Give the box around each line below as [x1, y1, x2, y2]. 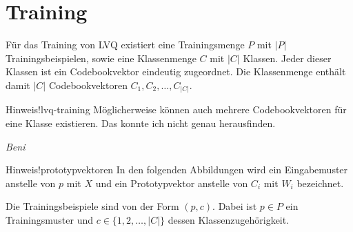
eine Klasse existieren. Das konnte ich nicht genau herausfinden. [6, 116, 276, 130]
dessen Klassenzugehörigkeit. [168, 212, 290, 226]
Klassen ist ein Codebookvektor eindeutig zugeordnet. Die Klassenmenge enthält [6, 64, 346, 79]
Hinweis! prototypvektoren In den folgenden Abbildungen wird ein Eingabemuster [6, 162, 348, 177]
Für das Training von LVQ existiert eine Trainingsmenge [6, 37, 245, 52]
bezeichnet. [296, 175, 344, 190]
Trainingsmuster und [6, 212, 94, 226]
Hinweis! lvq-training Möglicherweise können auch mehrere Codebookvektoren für [6, 102, 347, 117]
